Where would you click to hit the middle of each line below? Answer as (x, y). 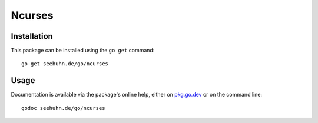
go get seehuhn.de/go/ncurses (65, 64)
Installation (32, 36)
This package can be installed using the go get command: (83, 51)
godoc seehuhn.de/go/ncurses (63, 108)
